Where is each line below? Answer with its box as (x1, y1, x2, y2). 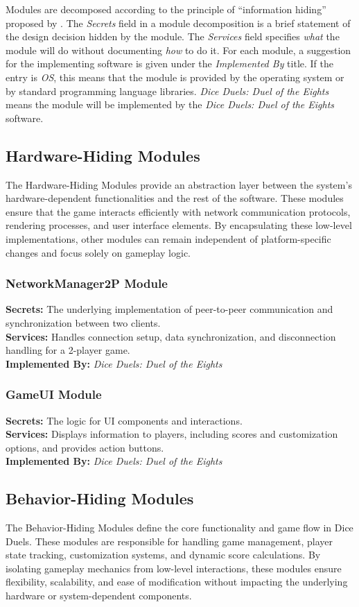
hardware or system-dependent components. (6, 588, 192, 603)
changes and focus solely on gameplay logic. (6, 245, 191, 259)
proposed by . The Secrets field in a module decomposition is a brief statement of (6, 15, 351, 30)
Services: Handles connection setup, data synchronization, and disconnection (6, 329, 336, 343)
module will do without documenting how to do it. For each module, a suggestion (6, 42, 351, 57)
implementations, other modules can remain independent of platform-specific (6, 231, 331, 246)
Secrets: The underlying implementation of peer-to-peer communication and (6, 302, 333, 316)
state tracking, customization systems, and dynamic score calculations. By (6, 547, 321, 562)
